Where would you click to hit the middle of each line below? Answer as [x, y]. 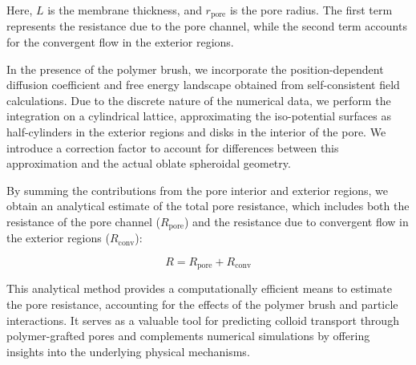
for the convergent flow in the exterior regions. [120, 42]
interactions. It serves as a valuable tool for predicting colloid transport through [203, 320]
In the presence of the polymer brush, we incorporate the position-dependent [195, 69]
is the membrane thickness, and [125, 10]
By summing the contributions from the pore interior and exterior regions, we [197, 190]
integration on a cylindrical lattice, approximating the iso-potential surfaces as [199, 116]
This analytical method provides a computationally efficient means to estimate [199, 288]
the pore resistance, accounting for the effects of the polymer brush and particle [202, 304]
